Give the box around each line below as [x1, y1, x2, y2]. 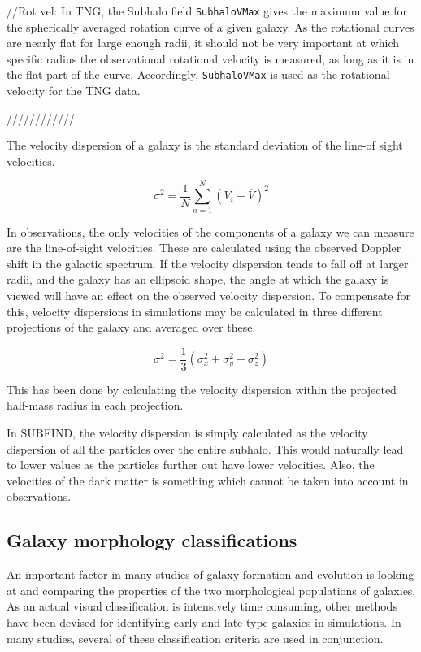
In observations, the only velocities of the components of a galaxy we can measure [7, 223, 414, 240]
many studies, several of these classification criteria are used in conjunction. [7, 629, 384, 646]
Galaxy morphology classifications [7, 528, 297, 553]
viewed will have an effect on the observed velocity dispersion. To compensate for [7, 286, 410, 303]
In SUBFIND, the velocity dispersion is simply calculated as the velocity [7, 424, 368, 441]
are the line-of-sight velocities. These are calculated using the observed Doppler [7, 239, 401, 256]
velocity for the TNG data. [7, 82, 141, 99]
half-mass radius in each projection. [7, 397, 184, 414]
